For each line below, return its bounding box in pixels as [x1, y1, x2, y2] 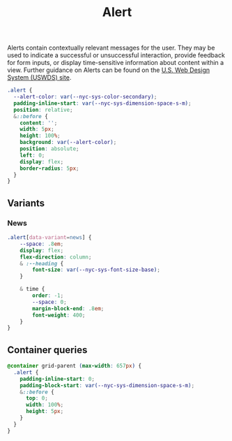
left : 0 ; [20, 152, 45, 159]
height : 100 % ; [20, 132, 61, 140]
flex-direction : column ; [20, 253, 92, 261]
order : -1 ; [32, 292, 64, 299]
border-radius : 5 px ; [20, 165, 79, 172]
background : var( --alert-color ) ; [20, 139, 117, 146]
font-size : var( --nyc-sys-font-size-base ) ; [32, 266, 160, 273]
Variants [7, 197, 45, 209]
